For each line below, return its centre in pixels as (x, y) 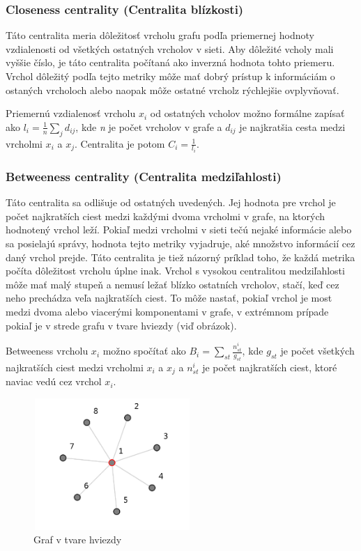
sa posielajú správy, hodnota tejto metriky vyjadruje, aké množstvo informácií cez (180, 243)
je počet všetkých (317, 351)
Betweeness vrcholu (47, 351)
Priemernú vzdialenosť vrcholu (71, 113)
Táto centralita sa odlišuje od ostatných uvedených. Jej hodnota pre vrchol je (171, 202)
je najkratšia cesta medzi (292, 126)
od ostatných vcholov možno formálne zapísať (247, 113)
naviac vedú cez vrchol (54, 381)
